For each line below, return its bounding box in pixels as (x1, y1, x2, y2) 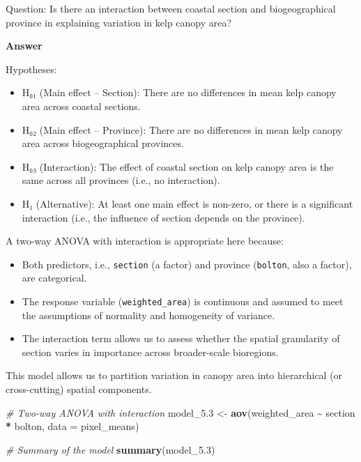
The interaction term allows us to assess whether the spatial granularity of (22, 331, 340, 346)
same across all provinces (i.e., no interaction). (22, 173, 220, 187)
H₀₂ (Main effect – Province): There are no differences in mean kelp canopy (22, 122, 343, 137)
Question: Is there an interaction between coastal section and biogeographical (6, 1, 336, 15)
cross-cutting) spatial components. (6, 382, 152, 396)
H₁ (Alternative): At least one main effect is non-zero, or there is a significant (22, 196, 353, 210)
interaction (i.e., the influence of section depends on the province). (22, 210, 305, 224)
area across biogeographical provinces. (22, 136, 184, 151)
